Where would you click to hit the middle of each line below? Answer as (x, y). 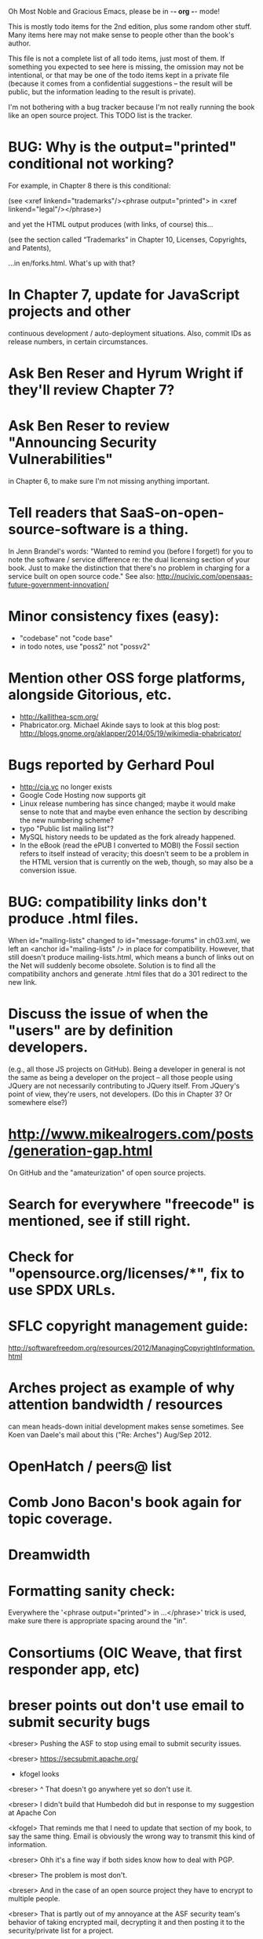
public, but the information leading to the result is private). (102, 92)
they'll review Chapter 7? (91, 390)
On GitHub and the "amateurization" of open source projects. (107, 1173)
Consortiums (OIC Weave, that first (125, 1653)
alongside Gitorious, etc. (90, 695)
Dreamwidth (49, 1555)
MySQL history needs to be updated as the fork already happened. (128, 836)
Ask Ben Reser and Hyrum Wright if (126, 373)
